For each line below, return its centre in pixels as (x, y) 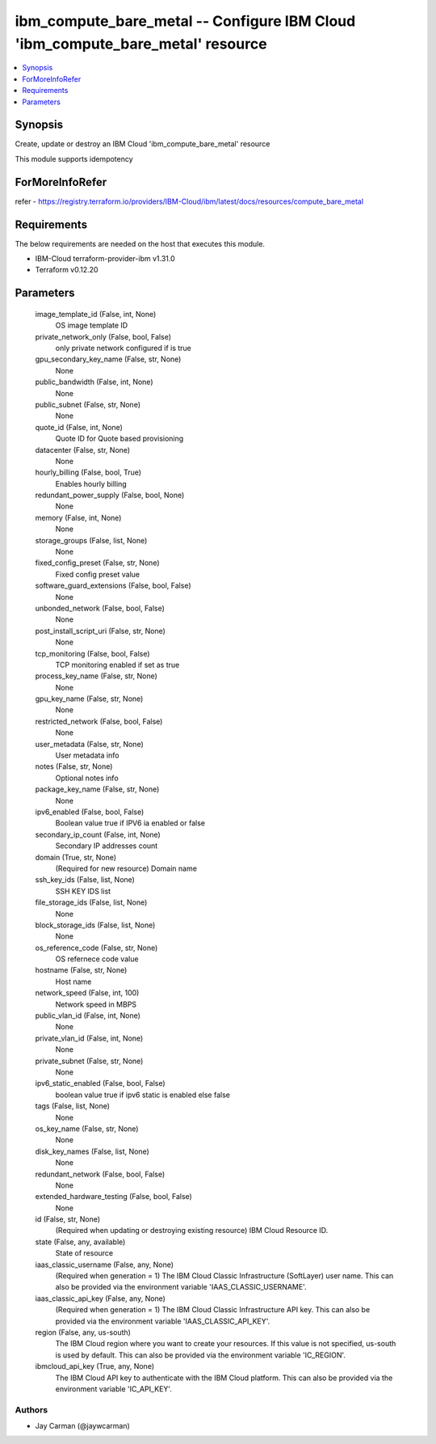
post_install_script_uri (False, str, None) (100, 631)
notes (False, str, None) (74, 766)
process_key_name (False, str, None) (96, 676)
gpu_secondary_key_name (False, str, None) (108, 359)
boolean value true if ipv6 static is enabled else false (143, 1095)
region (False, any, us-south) (83, 1332)
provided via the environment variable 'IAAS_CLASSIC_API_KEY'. (163, 1321)
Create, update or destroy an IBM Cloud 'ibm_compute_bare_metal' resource (143, 144)
